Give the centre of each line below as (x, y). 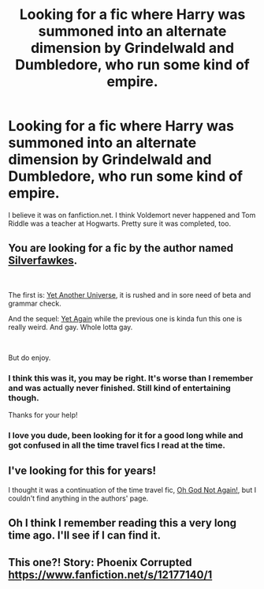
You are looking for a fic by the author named (121, 248)
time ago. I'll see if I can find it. (85, 536)
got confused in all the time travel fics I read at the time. (117, 445)
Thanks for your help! (43, 415)
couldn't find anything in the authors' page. (78, 498)
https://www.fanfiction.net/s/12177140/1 (110, 574)
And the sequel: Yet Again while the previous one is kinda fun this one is (125, 318)
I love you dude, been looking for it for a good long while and (126, 435)
